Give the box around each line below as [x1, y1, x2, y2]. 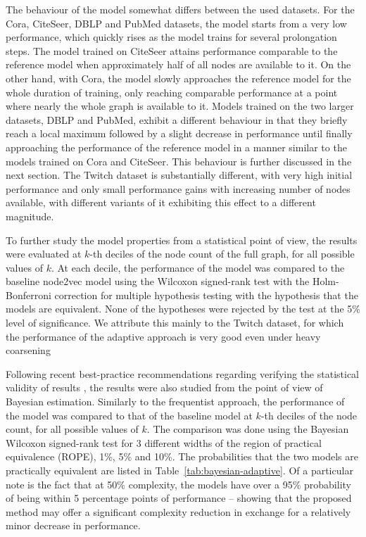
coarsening [6, 343, 51, 358]
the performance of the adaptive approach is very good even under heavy [6, 329, 321, 343]
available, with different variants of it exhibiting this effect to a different [6, 195, 316, 210]
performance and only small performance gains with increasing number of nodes [6, 181, 351, 196]
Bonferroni [6, 287, 51, 302]
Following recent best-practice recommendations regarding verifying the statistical [6, 366, 360, 381]
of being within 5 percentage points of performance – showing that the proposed [6, 491, 352, 505]
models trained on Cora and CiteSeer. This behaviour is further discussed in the [6, 153, 352, 168]
